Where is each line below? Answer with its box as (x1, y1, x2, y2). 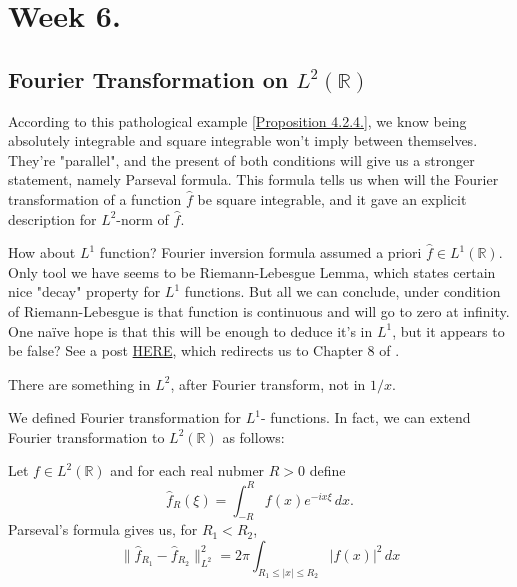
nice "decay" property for (8, 281, 161, 302)
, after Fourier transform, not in (170, 373, 366, 394)
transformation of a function (8, 188, 182, 209)
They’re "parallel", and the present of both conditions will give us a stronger (8, 149, 475, 170)
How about (8, 242, 76, 263)
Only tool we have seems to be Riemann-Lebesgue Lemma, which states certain (8, 261, 496, 282)
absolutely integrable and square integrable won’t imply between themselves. (8, 130, 478, 151)
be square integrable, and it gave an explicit (197, 188, 467, 209)
